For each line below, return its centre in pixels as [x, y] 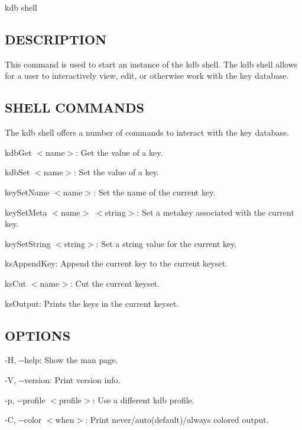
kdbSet [17, 172]
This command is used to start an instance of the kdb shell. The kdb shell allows [151, 64]
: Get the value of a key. [119, 152]
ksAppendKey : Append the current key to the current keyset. [116, 263]
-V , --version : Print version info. [63, 379]
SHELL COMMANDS [74, 107]
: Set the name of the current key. [155, 192]
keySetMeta [26, 212]
